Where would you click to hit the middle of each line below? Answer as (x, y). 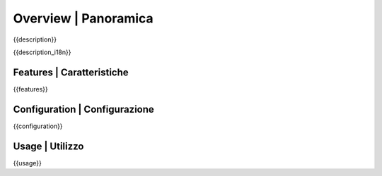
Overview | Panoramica (83, 18)
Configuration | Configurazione (84, 109)
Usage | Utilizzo (48, 146)
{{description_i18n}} (42, 52)
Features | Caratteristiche (71, 72)
